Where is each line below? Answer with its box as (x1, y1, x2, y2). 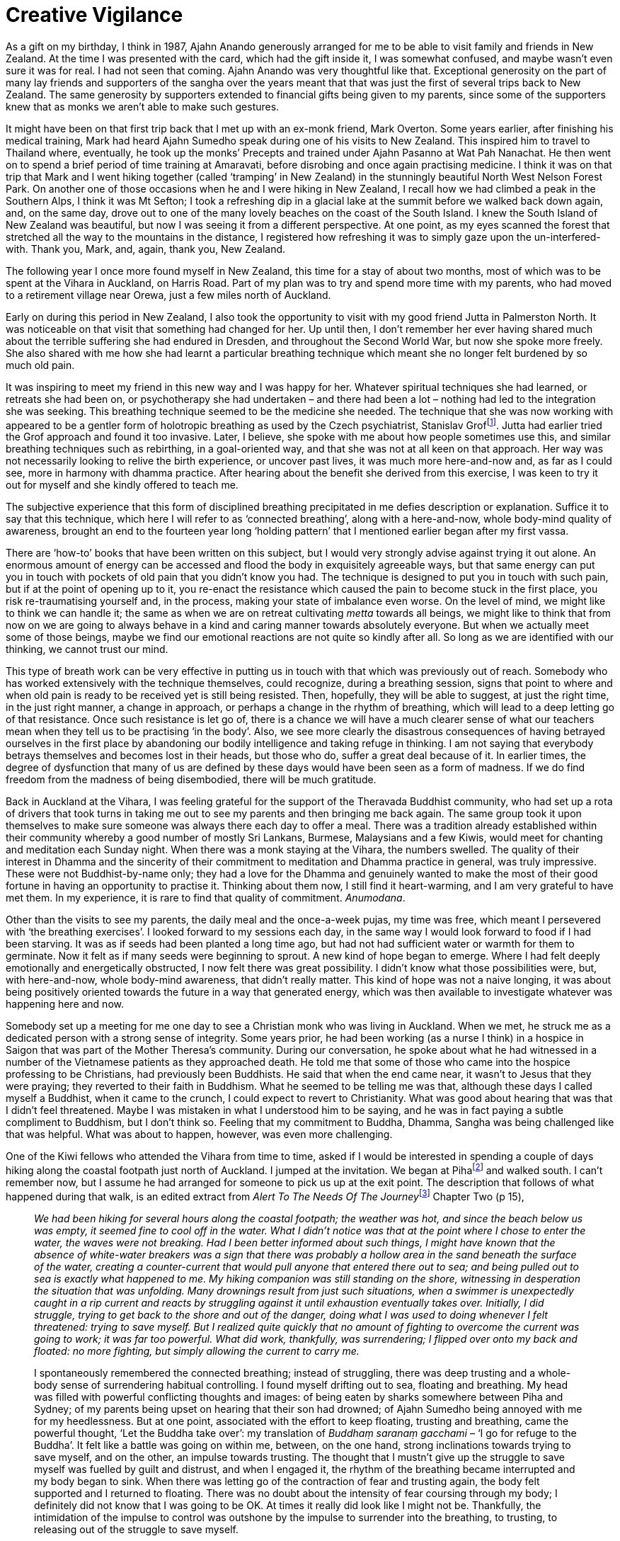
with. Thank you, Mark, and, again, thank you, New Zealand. (6, 242, 286, 255)
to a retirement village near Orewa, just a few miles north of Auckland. (6, 288, 331, 301)
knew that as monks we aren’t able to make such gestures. (6, 100, 280, 113)
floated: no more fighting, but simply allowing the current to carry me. (34, 1344, 360, 1357)
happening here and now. (6, 998, 124, 1011)
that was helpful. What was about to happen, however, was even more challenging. (6, 1128, 393, 1141)
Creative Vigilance (6, 3, 183, 27)
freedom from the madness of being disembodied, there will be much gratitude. (6, 773, 377, 786)
